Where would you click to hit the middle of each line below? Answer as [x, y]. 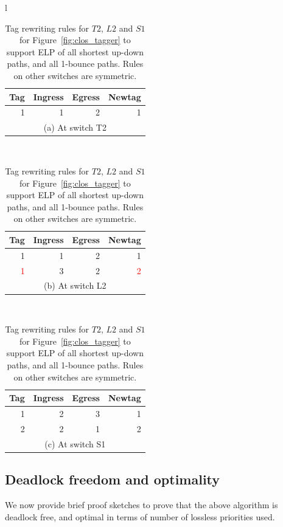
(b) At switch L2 [75, 285]
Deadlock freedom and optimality [113, 479]
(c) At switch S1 [75, 443]
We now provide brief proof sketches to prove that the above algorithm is [141, 504]
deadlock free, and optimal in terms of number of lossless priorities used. [140, 516]
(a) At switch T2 [75, 127]
